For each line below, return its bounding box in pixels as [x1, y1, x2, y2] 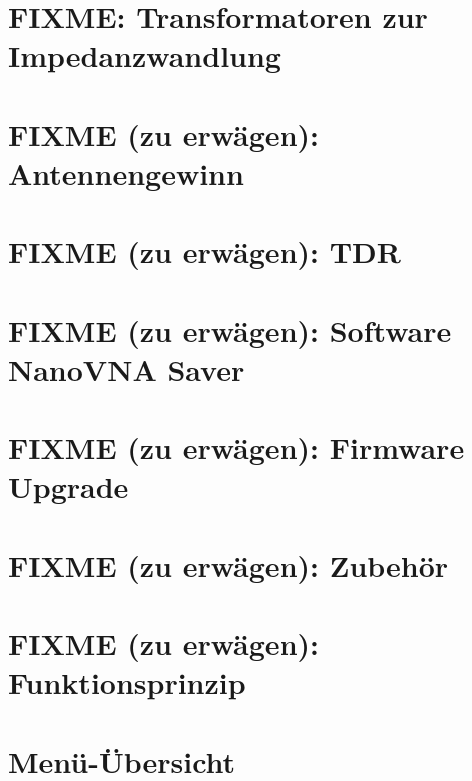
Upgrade [8, 466, 129, 507]
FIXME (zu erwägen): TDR [8, 231, 401, 272]
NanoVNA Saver [8, 348, 245, 389]
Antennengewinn [8, 152, 244, 193]
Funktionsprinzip [8, 662, 246, 703]
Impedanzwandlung [8, 35, 281, 76]
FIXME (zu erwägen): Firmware [8, 427, 465, 468]
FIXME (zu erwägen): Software [8, 309, 452, 350]
